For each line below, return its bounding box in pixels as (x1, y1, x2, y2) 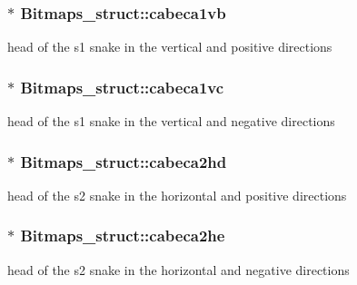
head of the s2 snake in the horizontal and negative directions (7, 260, 350, 279)
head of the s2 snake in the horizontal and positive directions (7, 185, 347, 204)
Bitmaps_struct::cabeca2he (20, 224, 225, 247)
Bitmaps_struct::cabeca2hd (20, 150, 227, 172)
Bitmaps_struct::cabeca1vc (20, 75, 224, 98)
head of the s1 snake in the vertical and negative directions (7, 112, 335, 131)
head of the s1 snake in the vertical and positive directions (7, 37, 332, 56)
